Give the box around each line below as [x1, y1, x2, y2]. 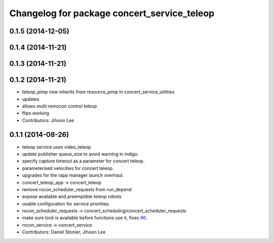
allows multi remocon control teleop [22, 103, 97, 109]
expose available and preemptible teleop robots [22, 193, 122, 200]
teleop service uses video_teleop [22, 144, 91, 150]
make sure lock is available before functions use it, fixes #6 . [22, 215, 147, 221]
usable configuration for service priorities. [22, 200, 110, 206]
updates [22, 96, 40, 102]
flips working [22, 110, 49, 116]
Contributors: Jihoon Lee [22, 117, 75, 123]
